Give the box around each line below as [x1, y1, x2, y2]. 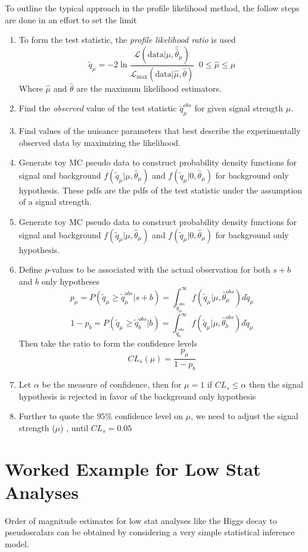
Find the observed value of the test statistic [18, 102, 177, 114]
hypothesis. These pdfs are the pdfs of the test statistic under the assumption [18, 183, 303, 196]
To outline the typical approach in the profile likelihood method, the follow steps [5, 2, 300, 14]
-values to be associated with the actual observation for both [49, 263, 270, 276]
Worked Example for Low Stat [5, 456, 261, 481]
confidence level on [114, 410, 183, 422]
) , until [60, 421, 89, 434]
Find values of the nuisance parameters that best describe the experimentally [18, 124, 301, 137]
